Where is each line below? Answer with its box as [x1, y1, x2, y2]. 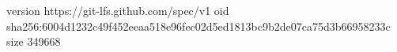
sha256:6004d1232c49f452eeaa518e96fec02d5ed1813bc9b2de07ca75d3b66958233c [6, 17, 391, 34]
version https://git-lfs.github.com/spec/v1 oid [6, 2, 229, 18]
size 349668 [6, 33, 61, 50]
